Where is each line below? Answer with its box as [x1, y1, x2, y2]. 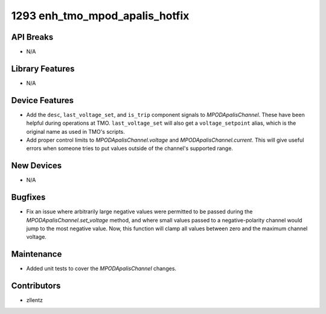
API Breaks [11, 32, 54, 42]
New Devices [11, 160, 62, 171]
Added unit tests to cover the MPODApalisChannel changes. [26, 265, 177, 272]
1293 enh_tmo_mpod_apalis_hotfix [11, 9, 190, 22]
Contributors [11, 281, 61, 291]
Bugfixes [11, 192, 46, 203]
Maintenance [11, 249, 62, 259]
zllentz [26, 297, 43, 304]
